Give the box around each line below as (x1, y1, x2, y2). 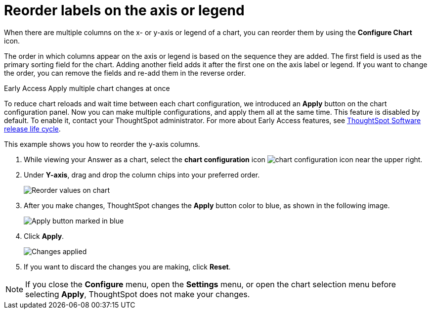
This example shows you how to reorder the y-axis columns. (4, 139, 200, 148)
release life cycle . (4, 124, 61, 133)
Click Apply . (24, 231, 64, 240)
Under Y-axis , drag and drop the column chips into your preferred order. (24, 170, 260, 179)
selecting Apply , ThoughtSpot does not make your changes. (25, 289, 250, 299)
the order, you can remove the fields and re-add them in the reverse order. (4, 68, 246, 77)
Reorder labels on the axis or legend (4, 2, 245, 19)
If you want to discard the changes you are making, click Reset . (24, 262, 231, 271)
